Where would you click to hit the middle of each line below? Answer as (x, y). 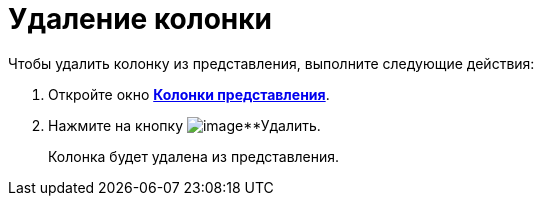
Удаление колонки (140, 19)
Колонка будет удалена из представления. (194, 156)
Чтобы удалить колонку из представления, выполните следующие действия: (271, 63)
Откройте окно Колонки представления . (189, 94)
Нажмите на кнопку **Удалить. (184, 125)
